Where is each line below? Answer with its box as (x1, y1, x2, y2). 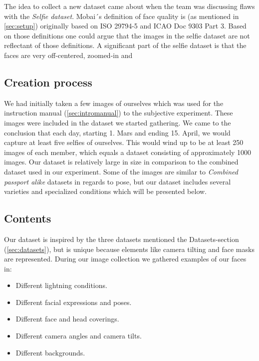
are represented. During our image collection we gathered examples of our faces (4, 253, 247, 264)
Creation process (4, 74, 92, 89)
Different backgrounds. (15, 347, 85, 357)
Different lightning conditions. (15, 280, 107, 290)
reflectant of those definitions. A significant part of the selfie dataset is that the (4, 40, 247, 50)
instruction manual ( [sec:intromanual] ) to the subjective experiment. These (4, 107, 233, 118)
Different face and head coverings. (15, 313, 119, 324)
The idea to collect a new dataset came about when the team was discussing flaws (4, 1, 255, 11)
